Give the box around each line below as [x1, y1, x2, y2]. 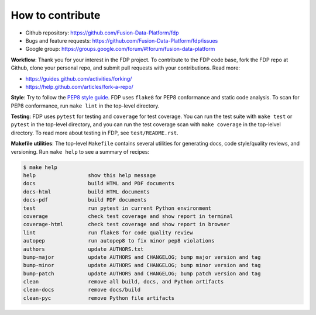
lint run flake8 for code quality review [23, 229, 193, 236]
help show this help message [23, 172, 156, 178]
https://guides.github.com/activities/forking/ [25, 75, 132, 82]
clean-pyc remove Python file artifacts [23, 295, 175, 301]
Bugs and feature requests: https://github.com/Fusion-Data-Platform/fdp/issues [25, 37, 218, 44]
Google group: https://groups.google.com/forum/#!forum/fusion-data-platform [25, 46, 215, 53]
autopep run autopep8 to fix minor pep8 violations [23, 237, 215, 244]
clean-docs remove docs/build [23, 286, 140, 293]
